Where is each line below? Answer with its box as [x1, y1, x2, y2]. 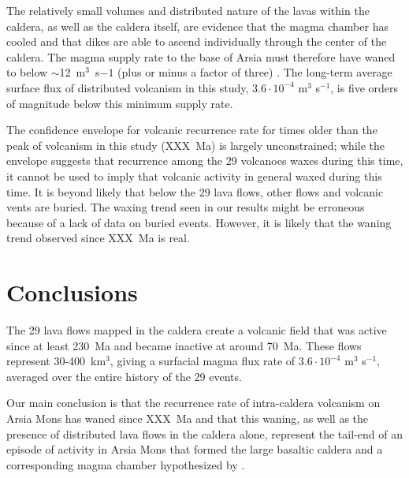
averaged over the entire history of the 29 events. [6, 368, 242, 384]
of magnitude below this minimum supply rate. [6, 95, 233, 111]
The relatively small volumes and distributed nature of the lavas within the [6, 2, 370, 18]
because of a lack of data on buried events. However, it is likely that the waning [6, 214, 392, 230]
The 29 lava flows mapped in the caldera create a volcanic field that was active [6, 322, 387, 338]
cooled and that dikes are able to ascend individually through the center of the [6, 33, 387, 50]
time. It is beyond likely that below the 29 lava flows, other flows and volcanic [6, 183, 384, 200]
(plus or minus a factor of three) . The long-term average [117, 64, 392, 80]
